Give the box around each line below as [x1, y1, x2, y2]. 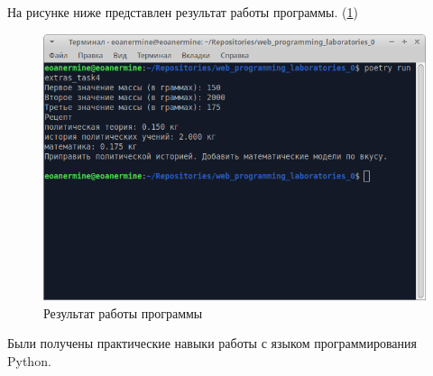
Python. [7, 351, 51, 370]
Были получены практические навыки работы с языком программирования [7, 334, 417, 353]
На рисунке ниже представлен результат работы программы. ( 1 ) [7, 3, 358, 21]
